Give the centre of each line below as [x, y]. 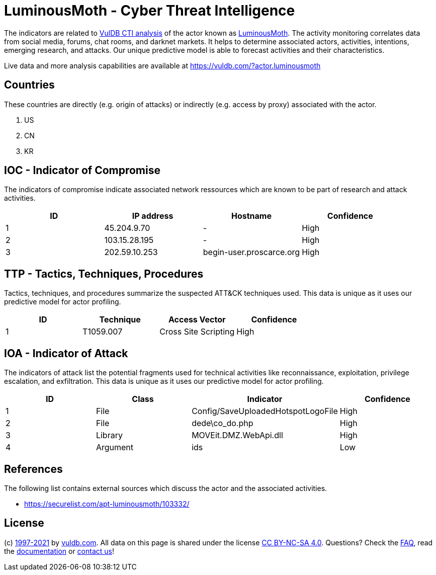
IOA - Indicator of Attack [66, 353]
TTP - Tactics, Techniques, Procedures [104, 274]
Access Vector [197, 320]
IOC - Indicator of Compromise [82, 171]
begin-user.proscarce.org [251, 252]
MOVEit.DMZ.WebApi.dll [237, 435]
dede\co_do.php [223, 423]
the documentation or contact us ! [59, 551]
